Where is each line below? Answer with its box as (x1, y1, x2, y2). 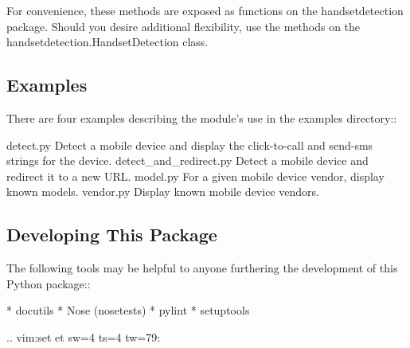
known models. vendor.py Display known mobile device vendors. (6, 183, 319, 200)
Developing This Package (6, 222, 217, 247)
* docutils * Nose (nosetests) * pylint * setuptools (6, 302, 250, 319)
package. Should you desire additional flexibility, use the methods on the (6, 18, 361, 34)
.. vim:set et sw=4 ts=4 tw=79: (6, 328, 161, 345)
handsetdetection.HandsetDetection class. (6, 33, 209, 50)
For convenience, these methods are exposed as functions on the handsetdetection (6, 2, 404, 18)
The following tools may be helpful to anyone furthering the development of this (6, 260, 398, 276)
